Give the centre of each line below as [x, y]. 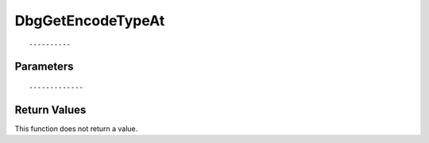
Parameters [44, 67]
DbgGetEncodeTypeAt [90, 21]
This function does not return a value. [76, 128]
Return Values [50, 109]
